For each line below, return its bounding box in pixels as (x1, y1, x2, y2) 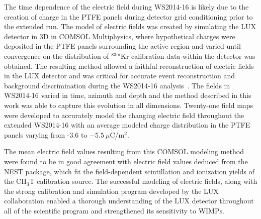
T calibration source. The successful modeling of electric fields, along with (29, 176, 257, 186)
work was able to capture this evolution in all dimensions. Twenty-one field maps (4, 99, 253, 110)
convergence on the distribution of (4, 50, 109, 61)
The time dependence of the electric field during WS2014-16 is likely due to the (4, 2, 249, 12)
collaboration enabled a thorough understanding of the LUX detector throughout (4, 195, 254, 206)
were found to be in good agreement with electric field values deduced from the (4, 156, 248, 166)
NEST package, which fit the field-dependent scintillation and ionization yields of (4, 166, 254, 176)
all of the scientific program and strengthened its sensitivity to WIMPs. (4, 205, 224, 215)
